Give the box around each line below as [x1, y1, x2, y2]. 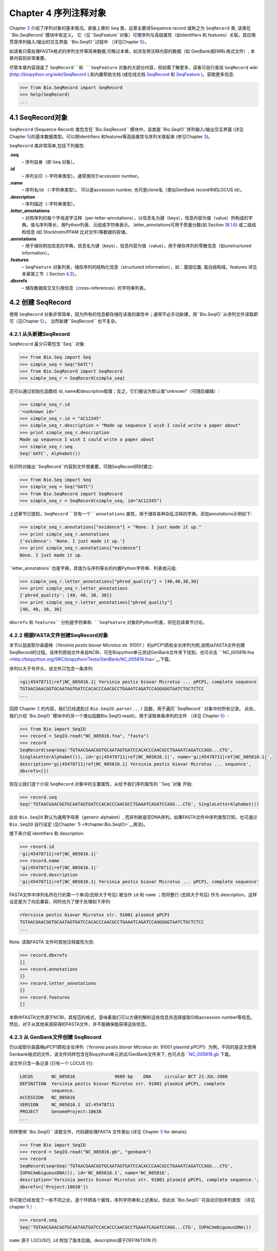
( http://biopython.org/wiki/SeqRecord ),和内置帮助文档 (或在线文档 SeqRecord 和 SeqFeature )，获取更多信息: [9, 71, 235, 77]
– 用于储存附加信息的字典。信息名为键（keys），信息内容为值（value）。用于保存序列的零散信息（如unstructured [21, 243, 252, 249]
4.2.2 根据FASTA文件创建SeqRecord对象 [9, 632, 108, 639]
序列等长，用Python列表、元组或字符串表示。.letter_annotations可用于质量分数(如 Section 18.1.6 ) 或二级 [39, 222, 252, 228]
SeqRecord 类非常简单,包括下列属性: [9, 143, 85, 149]
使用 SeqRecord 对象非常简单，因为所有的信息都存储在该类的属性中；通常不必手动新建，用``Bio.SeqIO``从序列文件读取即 [9, 311, 258, 317]
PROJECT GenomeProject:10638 [19, 1109, 102, 1114]
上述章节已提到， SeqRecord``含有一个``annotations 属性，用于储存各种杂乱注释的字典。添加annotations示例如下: [9, 511, 252, 517]
